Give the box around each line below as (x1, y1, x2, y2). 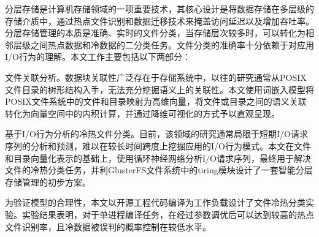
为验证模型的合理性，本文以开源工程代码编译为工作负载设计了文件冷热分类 (5, 196, 306, 209)
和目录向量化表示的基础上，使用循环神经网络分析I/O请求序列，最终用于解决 (5, 151, 311, 164)
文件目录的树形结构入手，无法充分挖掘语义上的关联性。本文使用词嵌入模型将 (5, 83, 314, 96)
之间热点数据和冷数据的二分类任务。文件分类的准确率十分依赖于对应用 (30, 38, 314, 51)
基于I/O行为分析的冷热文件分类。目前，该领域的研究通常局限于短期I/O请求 (5, 127, 308, 140)
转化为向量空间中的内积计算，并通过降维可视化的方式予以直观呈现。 (5, 107, 280, 119)
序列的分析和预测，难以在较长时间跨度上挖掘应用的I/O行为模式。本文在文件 (5, 139, 311, 152)
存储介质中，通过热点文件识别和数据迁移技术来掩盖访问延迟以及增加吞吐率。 (5, 14, 314, 27)
